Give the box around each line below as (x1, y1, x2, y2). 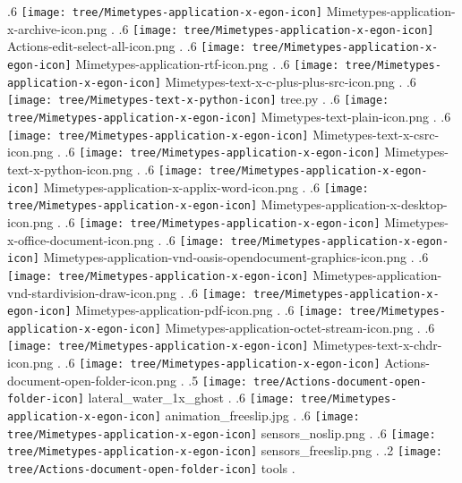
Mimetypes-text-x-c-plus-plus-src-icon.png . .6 (165, 72, 416, 90)
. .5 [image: (180, 370, 247, 389)
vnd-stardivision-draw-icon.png (7, 283, 176, 301)
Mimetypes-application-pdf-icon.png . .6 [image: (75, 301, 344, 319)
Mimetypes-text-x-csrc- (312, 124, 440, 143)
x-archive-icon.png (7, 19, 107, 38)
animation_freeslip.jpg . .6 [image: (165, 406, 360, 425)
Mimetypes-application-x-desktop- (261, 195, 448, 214)
